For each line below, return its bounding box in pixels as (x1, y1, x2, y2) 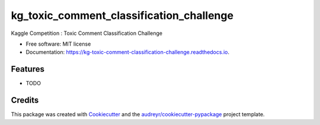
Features (11, 64, 44, 74)
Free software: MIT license (25, 40, 91, 47)
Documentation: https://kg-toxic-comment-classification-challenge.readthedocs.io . (25, 49, 230, 56)
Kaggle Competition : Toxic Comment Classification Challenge (11, 30, 163, 37)
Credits (11, 95, 39, 105)
